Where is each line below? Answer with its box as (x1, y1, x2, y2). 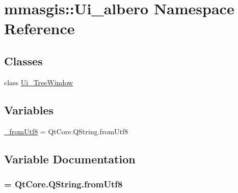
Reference (4, 18, 75, 39)
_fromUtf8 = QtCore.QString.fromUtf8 (4, 126, 128, 136)
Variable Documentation (4, 151, 136, 166)
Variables (4, 102, 54, 117)
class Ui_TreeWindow (4, 77, 73, 87)
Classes (4, 53, 43, 68)
